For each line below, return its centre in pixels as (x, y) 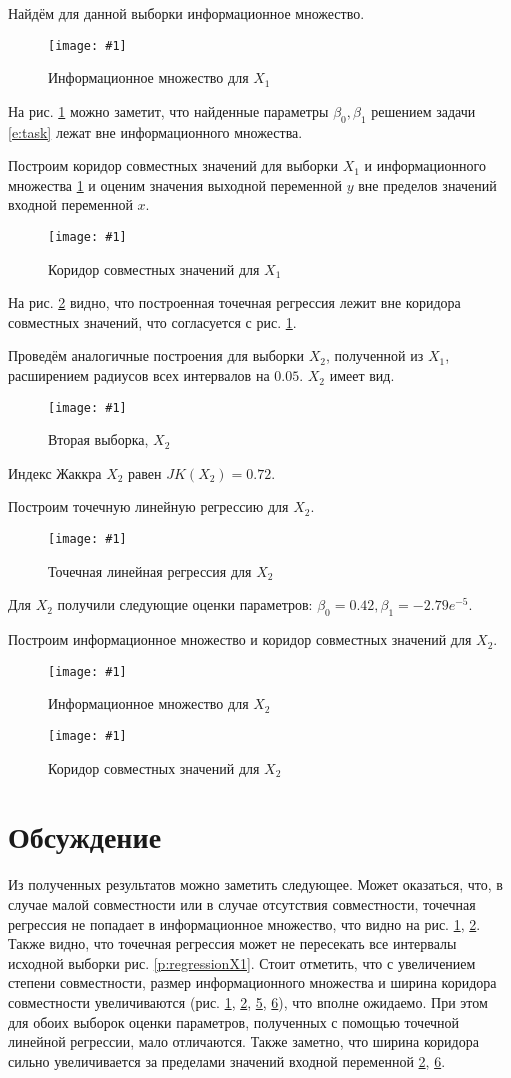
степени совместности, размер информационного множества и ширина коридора (252, 982)
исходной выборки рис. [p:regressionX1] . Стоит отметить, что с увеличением (242, 962)
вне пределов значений (427, 184)
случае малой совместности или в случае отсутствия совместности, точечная (242, 903)
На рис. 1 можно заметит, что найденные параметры (168, 110)
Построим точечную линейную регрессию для (148, 506)
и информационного (425, 165)
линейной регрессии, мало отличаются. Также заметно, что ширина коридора (243, 1041)
